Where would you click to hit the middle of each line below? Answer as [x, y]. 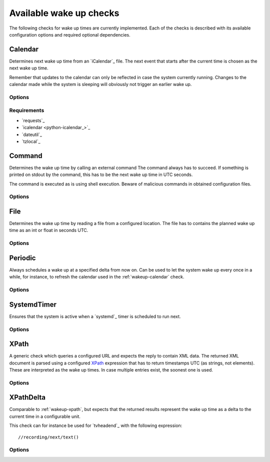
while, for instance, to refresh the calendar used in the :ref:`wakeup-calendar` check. [97, 277]
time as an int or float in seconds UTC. [49, 230]
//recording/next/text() [48, 437]
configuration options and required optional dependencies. [70, 34]
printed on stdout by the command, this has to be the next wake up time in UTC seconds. [101, 174]
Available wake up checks [64, 13]
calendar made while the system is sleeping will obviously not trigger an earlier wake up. [100, 84]
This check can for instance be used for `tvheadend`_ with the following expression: [96, 425]
